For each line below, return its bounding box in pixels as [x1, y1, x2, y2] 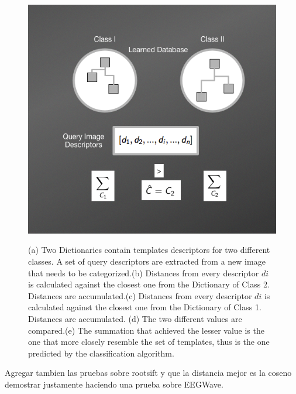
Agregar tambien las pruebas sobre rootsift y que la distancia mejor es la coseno [5, 366, 292, 379]
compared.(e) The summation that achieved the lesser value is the [28, 324, 264, 336]
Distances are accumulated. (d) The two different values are [28, 312, 242, 324]
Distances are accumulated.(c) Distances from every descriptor [28, 289, 252, 302]
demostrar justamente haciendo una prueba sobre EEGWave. [5, 378, 223, 390]
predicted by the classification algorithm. [28, 347, 174, 359]
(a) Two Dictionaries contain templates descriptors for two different [28, 244, 270, 256]
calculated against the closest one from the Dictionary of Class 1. [28, 301, 261, 313]
